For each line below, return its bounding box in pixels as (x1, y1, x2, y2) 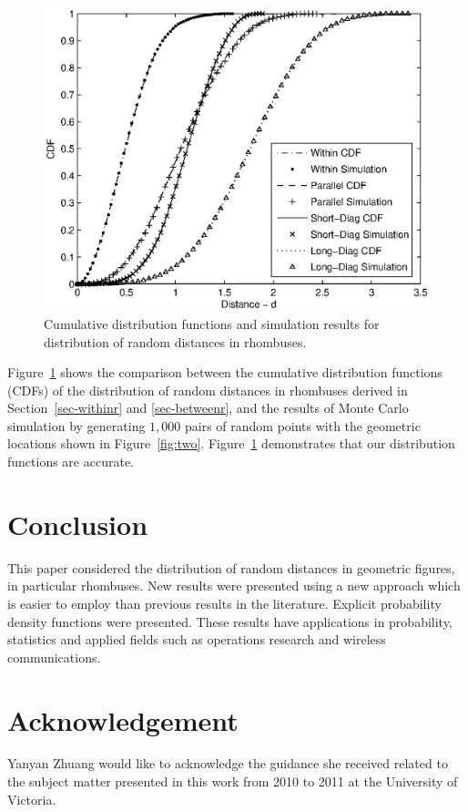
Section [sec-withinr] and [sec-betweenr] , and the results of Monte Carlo (7, 398, 409, 417)
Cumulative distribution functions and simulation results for (44, 313, 380, 333)
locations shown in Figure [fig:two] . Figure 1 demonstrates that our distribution (7, 434, 455, 453)
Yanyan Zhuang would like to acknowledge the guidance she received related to (7, 754, 448, 773)
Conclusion (7, 505, 148, 542)
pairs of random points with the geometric (184, 416, 421, 435)
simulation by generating (7, 416, 146, 435)
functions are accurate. (7, 452, 134, 471)
